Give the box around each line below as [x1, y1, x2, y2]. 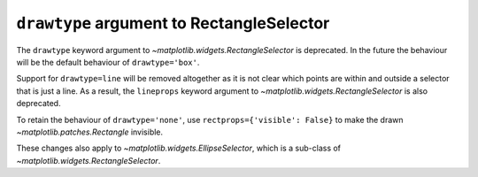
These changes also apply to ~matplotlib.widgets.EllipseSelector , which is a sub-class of [16, 142, 341, 154]
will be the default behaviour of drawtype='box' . [16, 57, 200, 67]
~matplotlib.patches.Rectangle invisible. [16, 127, 164, 137]
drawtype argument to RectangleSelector [16, 13, 330, 33]
